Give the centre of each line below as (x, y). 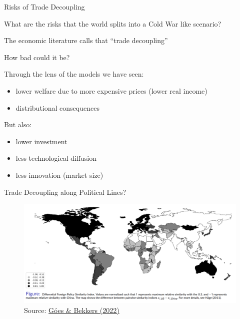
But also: (18, 124)
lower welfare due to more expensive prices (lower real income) (111, 90)
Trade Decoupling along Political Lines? (65, 192)
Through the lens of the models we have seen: (74, 74)
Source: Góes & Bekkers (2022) (72, 310)
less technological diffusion (56, 158)
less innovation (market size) (59, 175)
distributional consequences (57, 107)
